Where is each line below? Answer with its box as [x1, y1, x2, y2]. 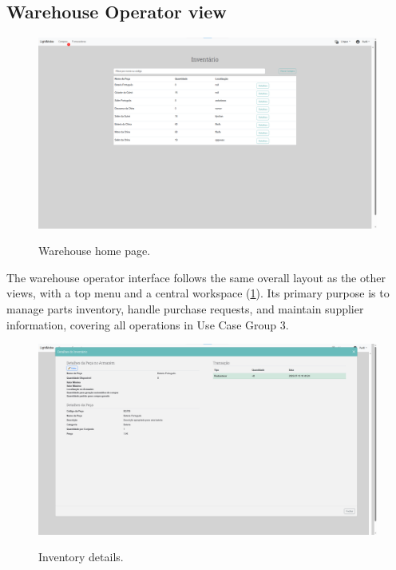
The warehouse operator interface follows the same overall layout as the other [6, 269, 386, 285]
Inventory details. [38, 548, 124, 565]
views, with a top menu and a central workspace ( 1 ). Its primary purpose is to [6, 285, 390, 301]
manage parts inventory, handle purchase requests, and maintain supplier [6, 301, 364, 317]
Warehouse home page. [38, 242, 151, 259]
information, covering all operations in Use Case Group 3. [6, 316, 289, 333]
